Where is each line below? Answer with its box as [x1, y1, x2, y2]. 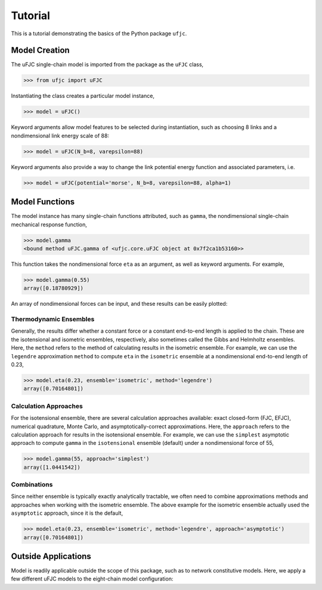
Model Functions [11, 197, 75, 207]
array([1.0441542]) [23, 463, 80, 471]
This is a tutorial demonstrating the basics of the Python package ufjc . [11, 30, 187, 37]
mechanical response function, [11, 221, 88, 228]
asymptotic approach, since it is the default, [11, 509, 123, 517]
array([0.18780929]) [23, 285, 83, 292]
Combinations [11, 481, 53, 489]
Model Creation [11, 45, 70, 56]
